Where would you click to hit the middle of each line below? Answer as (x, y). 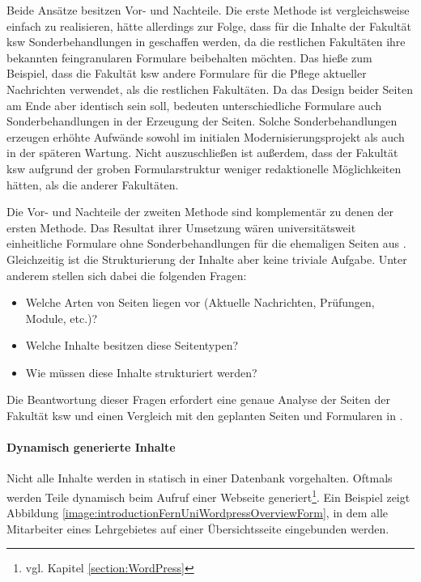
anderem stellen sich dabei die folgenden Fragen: (127, 275)
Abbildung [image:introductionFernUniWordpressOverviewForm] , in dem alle (198, 513)
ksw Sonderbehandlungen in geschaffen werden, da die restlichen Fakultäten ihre (206, 42)
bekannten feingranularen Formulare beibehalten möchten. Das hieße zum (189, 57)
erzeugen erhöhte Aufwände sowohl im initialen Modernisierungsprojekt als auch (206, 136)
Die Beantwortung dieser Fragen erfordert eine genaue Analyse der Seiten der (198, 399)
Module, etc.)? (62, 318)
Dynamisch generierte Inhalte (91, 447)
